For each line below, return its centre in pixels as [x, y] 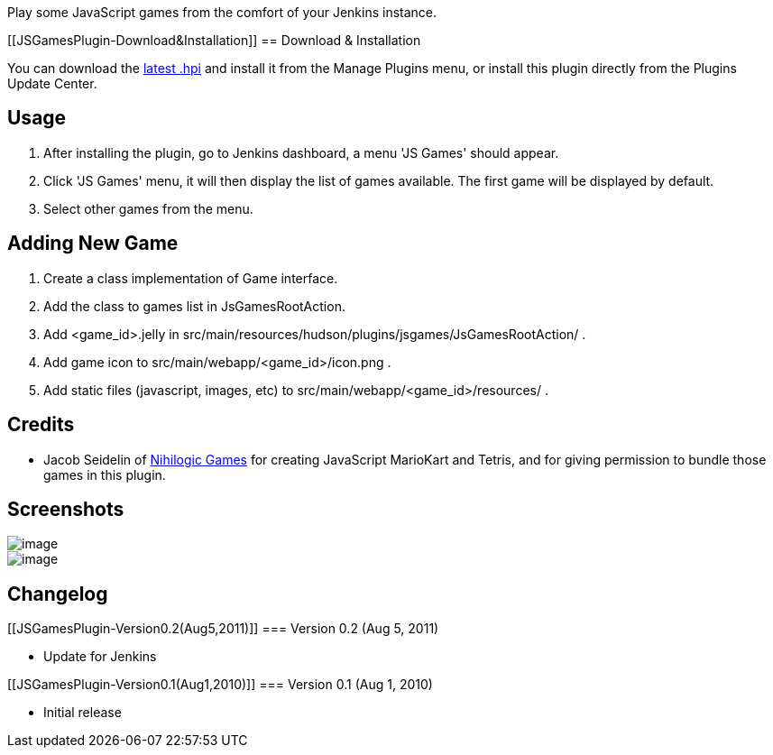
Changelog [58, 594]
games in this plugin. [105, 474]
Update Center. [52, 83]
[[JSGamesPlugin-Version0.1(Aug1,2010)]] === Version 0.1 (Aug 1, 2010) [220, 685]
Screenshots [66, 509]
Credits [41, 425]
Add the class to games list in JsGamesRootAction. [194, 306]
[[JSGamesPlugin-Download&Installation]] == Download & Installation [214, 40]
